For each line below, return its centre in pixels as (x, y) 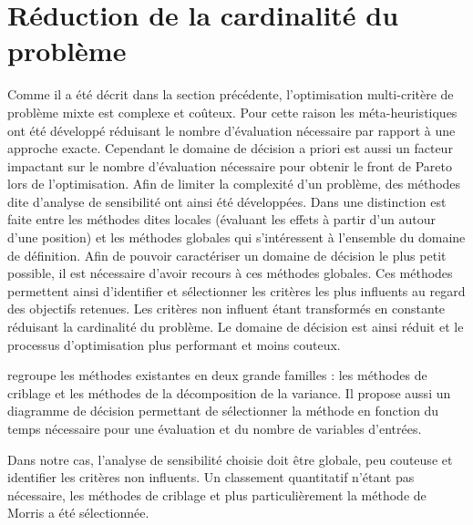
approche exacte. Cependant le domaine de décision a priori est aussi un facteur (230, 148)
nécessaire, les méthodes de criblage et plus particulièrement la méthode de (217, 494)
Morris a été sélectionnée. (78, 513)
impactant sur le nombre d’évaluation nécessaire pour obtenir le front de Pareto (230, 165)
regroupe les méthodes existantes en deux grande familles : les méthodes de (217, 375)
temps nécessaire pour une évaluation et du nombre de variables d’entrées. (215, 428)
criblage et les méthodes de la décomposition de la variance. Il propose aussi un (229, 392)
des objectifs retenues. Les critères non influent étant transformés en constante (226, 309)
